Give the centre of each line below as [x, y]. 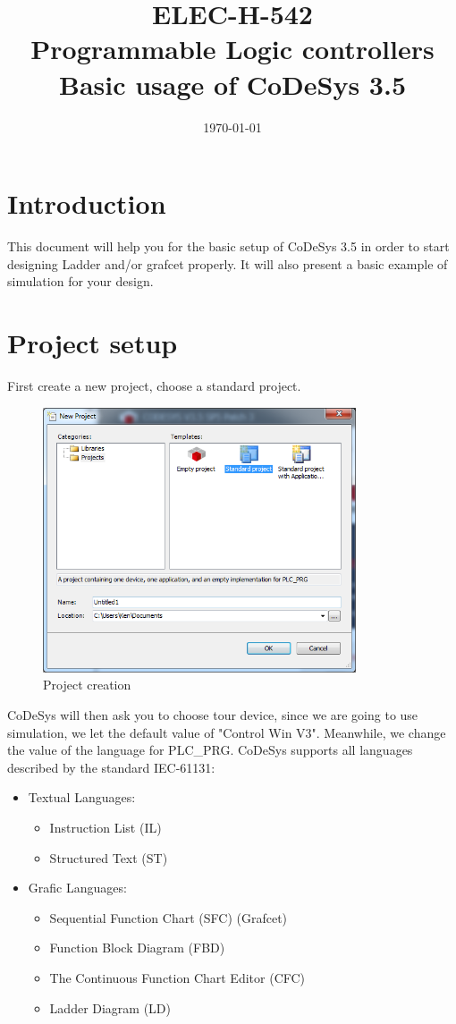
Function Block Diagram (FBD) [137, 948]
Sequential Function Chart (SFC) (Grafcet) [169, 917]
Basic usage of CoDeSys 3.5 [232, 84]
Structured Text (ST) [109, 857]
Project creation [87, 685]
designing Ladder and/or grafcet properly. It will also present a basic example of [228, 263]
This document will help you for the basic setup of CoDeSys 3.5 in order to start [228, 246]
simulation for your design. [80, 281]
